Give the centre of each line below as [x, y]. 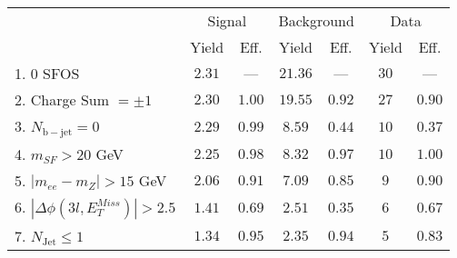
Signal [227, 20]
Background [316, 20]
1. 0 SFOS [47, 73]
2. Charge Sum [62, 99]
